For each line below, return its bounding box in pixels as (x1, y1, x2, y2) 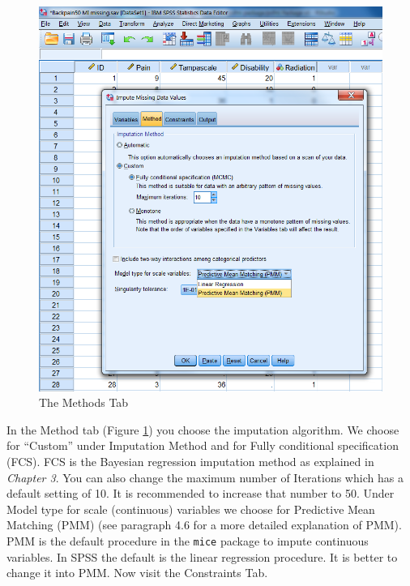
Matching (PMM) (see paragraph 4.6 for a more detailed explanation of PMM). (6, 516, 402, 533)
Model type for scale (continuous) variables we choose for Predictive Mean (6, 500, 375, 517)
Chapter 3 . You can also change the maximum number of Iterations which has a (6, 468, 404, 485)
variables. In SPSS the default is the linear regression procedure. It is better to (6, 548, 398, 565)
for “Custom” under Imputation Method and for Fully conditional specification (6, 437, 399, 454)
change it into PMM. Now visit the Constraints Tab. (6, 564, 268, 581)
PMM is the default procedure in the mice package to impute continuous (6, 532, 369, 549)
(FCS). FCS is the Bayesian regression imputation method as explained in (6, 452, 374, 469)
